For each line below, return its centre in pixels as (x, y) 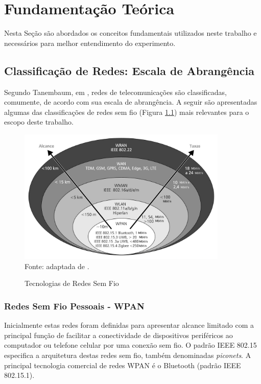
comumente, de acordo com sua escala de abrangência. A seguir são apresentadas (131, 102)
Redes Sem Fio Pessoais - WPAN (74, 306)
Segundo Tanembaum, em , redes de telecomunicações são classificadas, (115, 92)
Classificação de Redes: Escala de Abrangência (129, 70)
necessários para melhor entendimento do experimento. (90, 43)
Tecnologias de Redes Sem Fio (72, 283)
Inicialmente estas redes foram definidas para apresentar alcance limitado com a (129, 325)
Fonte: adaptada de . (57, 266)
